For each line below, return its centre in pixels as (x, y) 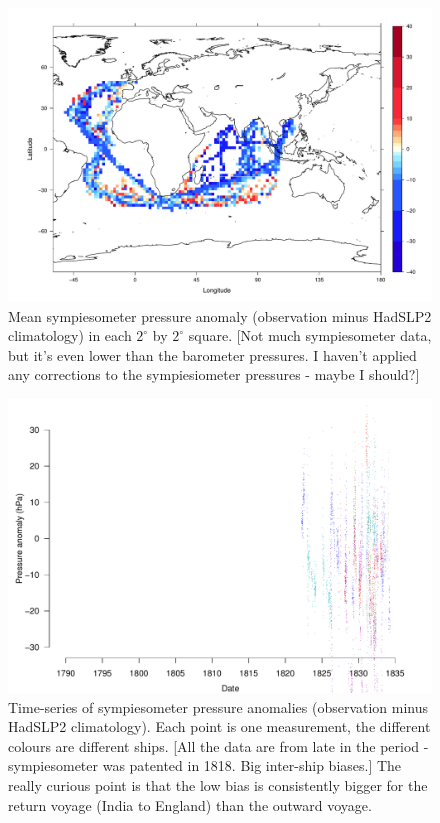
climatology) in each (70, 335)
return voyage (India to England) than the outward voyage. (190, 804)
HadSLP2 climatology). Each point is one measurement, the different (219, 726)
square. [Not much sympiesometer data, (310, 335)
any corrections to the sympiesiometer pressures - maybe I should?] (214, 374)
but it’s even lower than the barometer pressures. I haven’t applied (212, 354)
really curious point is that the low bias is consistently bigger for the (218, 784)
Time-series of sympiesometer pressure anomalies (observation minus (218, 706)
